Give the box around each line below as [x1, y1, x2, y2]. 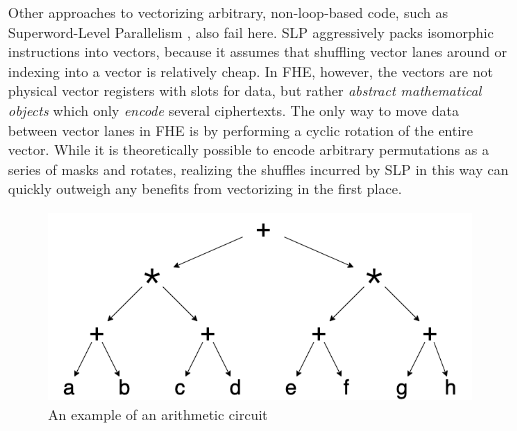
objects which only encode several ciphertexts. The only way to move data [8, 99, 459, 120]
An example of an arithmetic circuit [48, 403, 268, 424]
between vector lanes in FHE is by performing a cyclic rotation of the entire [8, 119, 474, 140]
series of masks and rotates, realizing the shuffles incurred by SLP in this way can [8, 158, 509, 179]
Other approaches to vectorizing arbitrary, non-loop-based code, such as [8, 2, 449, 22]
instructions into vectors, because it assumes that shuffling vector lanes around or [8, 41, 508, 62]
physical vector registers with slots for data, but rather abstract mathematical [8, 80, 482, 101]
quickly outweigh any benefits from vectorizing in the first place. [8, 178, 402, 199]
